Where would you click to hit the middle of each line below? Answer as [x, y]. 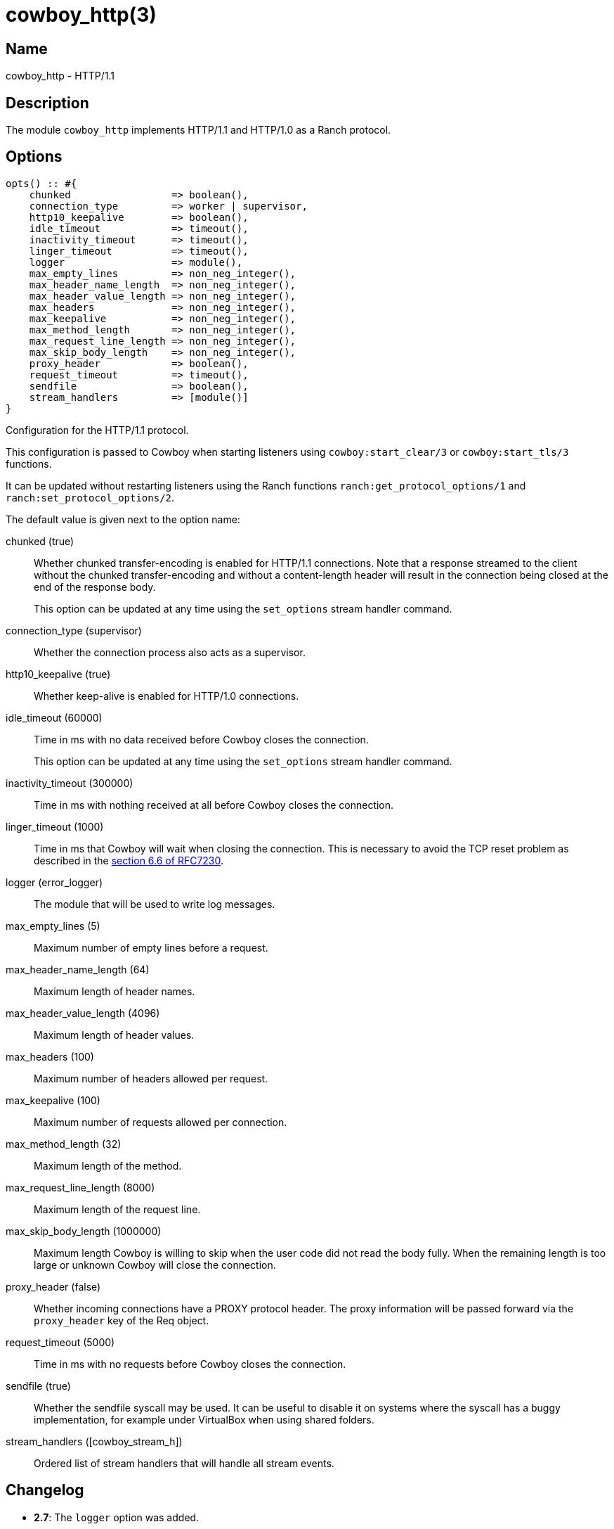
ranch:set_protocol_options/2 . [90, 497]
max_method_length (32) [64, 1144]
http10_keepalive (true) [58, 674]
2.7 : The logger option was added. [117, 1517]
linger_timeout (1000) [55, 826]
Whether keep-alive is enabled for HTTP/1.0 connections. [166, 696]
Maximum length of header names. [115, 991]
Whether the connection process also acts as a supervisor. [170, 652]
